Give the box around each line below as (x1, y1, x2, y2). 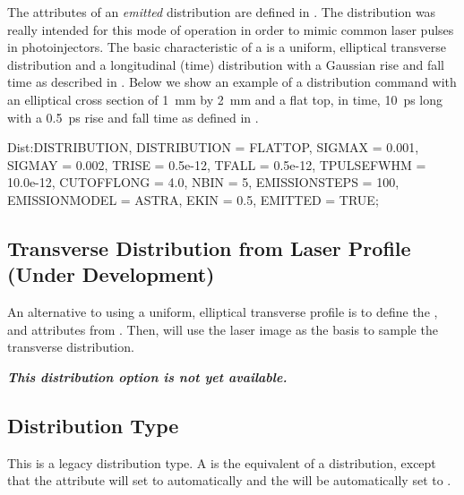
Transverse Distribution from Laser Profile (7, 234, 411, 261)
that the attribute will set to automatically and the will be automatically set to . (7, 471, 451, 490)
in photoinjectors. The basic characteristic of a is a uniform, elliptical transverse (7, 38, 446, 56)
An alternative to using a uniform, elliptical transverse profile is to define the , (7, 303, 438, 321)
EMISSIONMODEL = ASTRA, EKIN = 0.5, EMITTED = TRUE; (7, 190, 379, 209)
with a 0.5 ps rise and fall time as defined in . (7, 107, 259, 126)
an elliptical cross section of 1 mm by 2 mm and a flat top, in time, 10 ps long (7, 90, 443, 108)
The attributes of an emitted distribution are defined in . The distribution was (7, 3, 436, 21)
